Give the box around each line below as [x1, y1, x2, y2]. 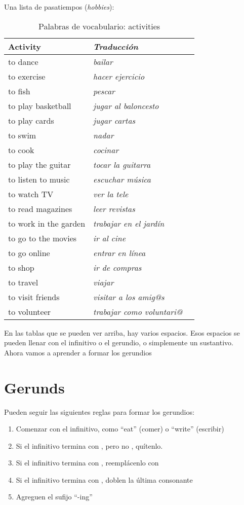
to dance [8, 55, 38, 67]
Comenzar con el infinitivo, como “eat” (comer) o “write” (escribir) [16, 423, 224, 434]
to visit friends [8, 291, 60, 303]
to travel [8, 276, 38, 288]
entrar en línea [93, 246, 146, 259]
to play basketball [8, 99, 71, 112]
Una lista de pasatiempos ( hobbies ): [4, 2, 114, 12]
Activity [8, 40, 41, 52]
